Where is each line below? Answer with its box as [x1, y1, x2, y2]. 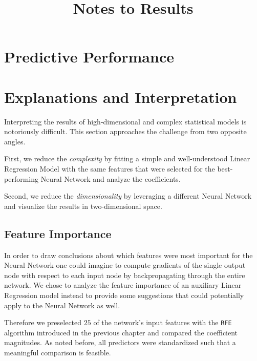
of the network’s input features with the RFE [93, 317, 232, 328]
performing [4, 173, 38, 184]
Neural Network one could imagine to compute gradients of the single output [4, 260, 246, 270]
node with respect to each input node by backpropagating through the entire [4, 269, 245, 280]
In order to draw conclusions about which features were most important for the [4, 249, 253, 260]
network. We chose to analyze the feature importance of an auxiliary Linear [4, 280, 242, 290]
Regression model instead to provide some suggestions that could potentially [4, 290, 244, 301]
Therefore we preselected [4, 317, 82, 328]
